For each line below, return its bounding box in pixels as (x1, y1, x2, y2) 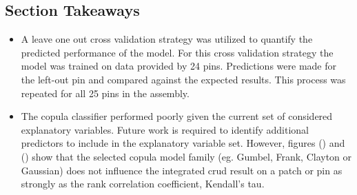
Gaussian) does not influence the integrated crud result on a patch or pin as (21, 163, 343, 177)
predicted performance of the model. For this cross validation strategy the (21, 45, 334, 59)
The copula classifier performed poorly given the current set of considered (21, 109, 333, 123)
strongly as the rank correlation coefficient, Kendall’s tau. (21, 176, 265, 191)
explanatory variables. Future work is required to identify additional (21, 122, 309, 136)
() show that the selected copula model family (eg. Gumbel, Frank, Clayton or (21, 149, 352, 163)
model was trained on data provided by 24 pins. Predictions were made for (21, 59, 336, 73)
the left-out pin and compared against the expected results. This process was (21, 72, 346, 86)
